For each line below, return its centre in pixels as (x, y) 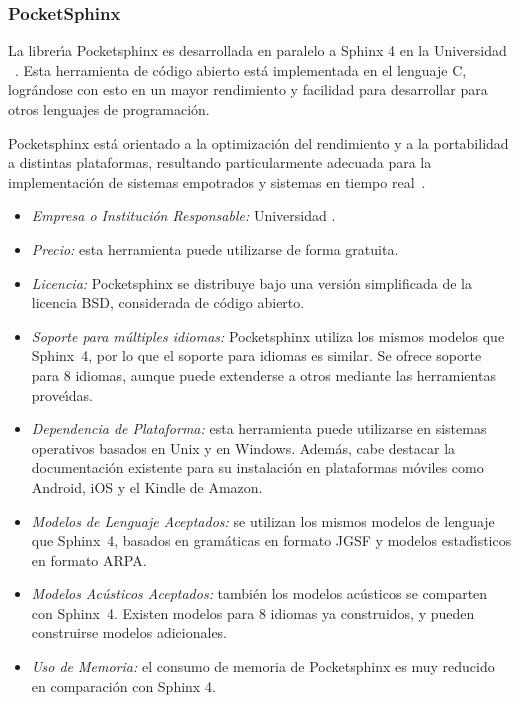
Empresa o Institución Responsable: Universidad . (183, 215)
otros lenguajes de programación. (109, 109)
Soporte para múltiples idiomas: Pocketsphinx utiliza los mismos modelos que (268, 335)
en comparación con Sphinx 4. (123, 685)
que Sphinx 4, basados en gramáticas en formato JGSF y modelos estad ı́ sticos (271, 540)
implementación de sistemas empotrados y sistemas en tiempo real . (217, 181)
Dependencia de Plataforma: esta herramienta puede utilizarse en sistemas (259, 428)
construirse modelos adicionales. (129, 632)
